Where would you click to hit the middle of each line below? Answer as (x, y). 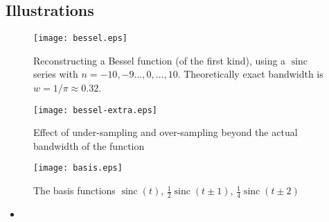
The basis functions (74, 190)
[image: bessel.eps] (81, 39)
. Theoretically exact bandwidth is (250, 74)
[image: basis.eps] (78, 168)
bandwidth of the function (89, 145)
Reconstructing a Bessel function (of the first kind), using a (160, 60)
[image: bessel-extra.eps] (95, 110)
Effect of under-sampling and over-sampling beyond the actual (166, 132)
